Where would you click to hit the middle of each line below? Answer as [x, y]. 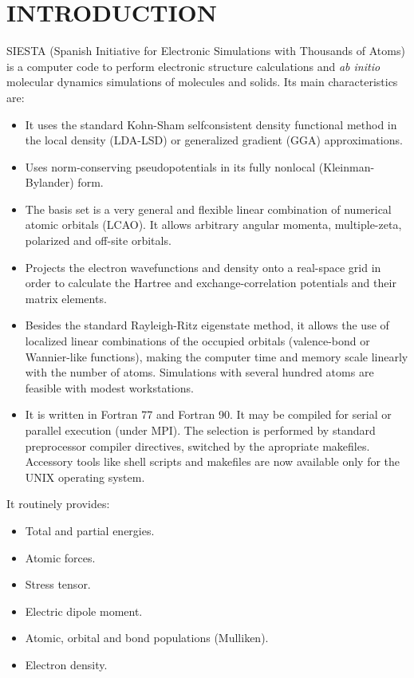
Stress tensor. [58, 584]
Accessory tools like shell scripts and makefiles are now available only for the [213, 461]
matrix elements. [66, 298]
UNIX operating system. [85, 477]
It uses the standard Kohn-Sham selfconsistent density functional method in [211, 124]
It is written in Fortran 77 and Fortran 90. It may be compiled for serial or [208, 414]
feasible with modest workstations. [109, 387]
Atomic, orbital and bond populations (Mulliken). [147, 638]
